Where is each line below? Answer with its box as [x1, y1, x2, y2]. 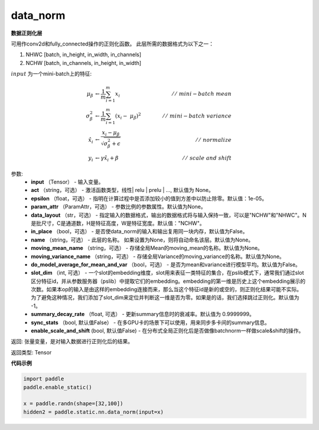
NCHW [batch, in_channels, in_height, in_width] [25, 59, 142, 66]
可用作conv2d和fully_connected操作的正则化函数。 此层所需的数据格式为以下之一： [11, 40, 214, 47]
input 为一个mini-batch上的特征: [11, 70, 92, 77]
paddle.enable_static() [23, 384, 93, 390]
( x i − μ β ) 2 [115, 112, 141, 120]
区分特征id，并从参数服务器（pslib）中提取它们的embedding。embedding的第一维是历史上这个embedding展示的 [31, 278, 305, 285]
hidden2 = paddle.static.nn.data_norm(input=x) [23, 408, 164, 415]
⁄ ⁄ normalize [196, 136, 232, 143]
